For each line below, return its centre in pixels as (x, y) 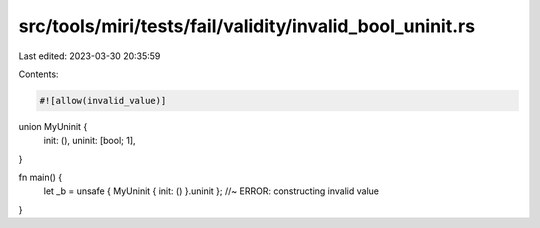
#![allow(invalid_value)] (103, 100)
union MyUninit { (53, 126)
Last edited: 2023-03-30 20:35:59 (89, 56)
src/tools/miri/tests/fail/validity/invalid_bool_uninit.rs (246, 26)
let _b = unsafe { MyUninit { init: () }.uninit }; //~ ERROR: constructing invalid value (211, 191)
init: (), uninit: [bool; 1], (89, 141)
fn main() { (40, 177)
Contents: (38, 74)
